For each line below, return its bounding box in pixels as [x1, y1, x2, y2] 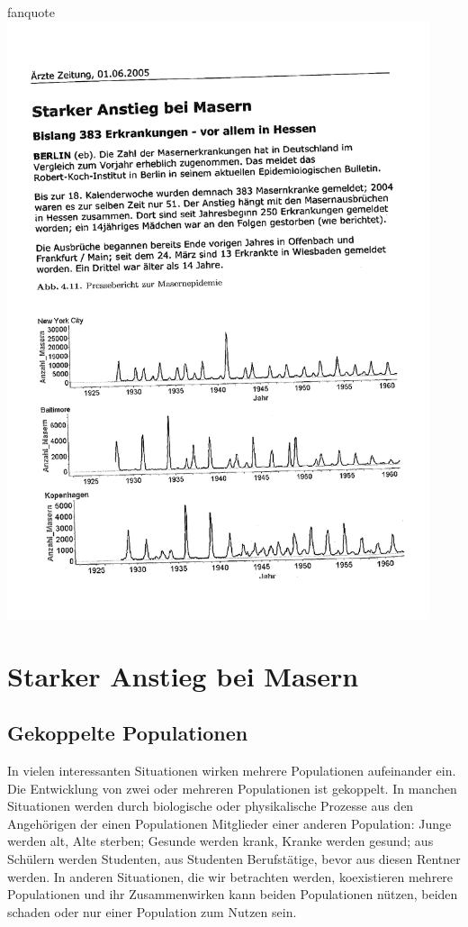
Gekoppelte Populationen [7, 719, 248, 747]
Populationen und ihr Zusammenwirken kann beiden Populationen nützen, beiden [7, 885, 458, 904]
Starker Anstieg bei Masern [7, 657, 359, 694]
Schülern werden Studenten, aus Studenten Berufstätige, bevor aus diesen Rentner [7, 849, 461, 868]
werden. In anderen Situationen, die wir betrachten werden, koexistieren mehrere [7, 867, 454, 886]
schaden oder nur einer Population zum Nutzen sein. [7, 902, 297, 921]
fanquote [7, 3, 55, 21]
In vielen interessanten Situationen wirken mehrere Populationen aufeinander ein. [7, 760, 456, 779]
